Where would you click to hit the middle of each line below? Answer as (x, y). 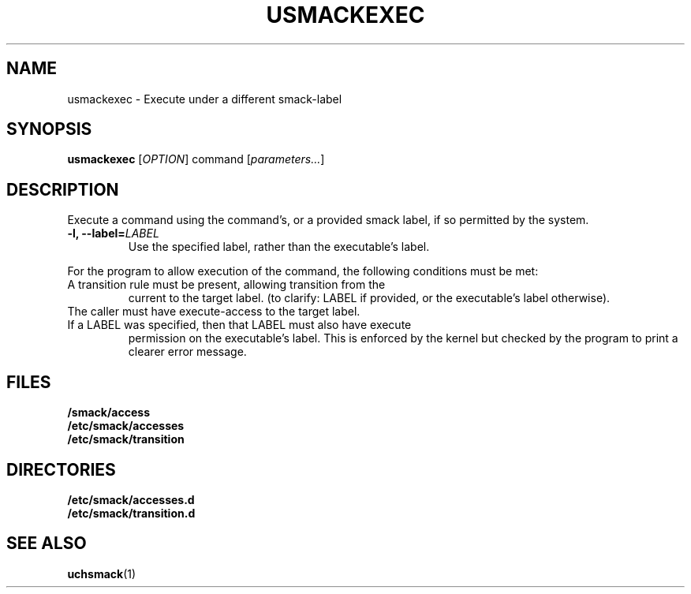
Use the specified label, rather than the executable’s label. (279, 247)
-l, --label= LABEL (113, 233)
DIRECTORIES (61, 469)
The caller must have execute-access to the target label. (214, 312)
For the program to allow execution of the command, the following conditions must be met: (303, 271)
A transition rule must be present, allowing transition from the (226, 285)
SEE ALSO (47, 544)
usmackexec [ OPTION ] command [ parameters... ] (196, 159)
